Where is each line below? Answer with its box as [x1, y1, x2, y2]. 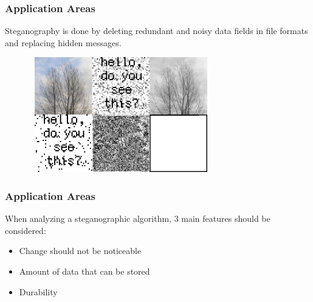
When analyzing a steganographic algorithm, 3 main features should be [5, 212, 270, 225]
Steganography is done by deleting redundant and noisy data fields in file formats [5, 24, 308, 37]
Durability [19, 285, 58, 298]
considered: [5, 224, 46, 236]
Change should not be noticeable [19, 244, 142, 257]
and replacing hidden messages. [5, 36, 122, 49]
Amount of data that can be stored [19, 264, 150, 277]
